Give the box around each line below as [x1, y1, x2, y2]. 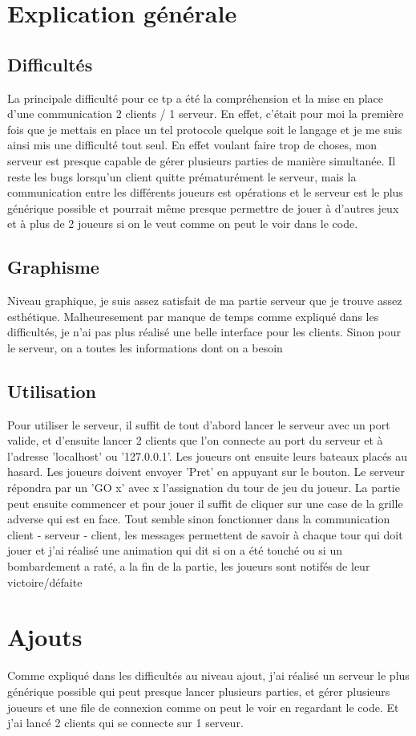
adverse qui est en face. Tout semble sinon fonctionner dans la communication [7, 510, 390, 527]
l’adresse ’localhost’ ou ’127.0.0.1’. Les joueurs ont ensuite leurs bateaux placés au [7, 447, 408, 464]
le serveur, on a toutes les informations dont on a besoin [7, 339, 283, 356]
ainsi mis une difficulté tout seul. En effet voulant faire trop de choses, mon [7, 136, 378, 153]
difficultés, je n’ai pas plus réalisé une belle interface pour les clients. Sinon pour [7, 323, 402, 340]
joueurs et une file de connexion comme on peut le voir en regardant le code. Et [7, 698, 399, 715]
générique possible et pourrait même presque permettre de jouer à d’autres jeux [7, 199, 399, 216]
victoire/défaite [7, 573, 83, 590]
